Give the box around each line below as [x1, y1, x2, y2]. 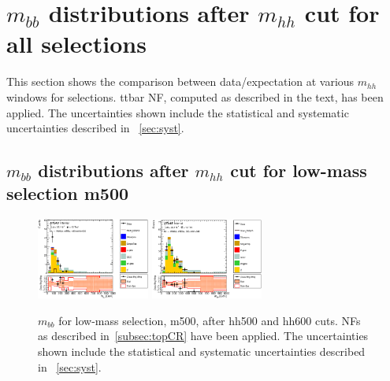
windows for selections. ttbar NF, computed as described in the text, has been [6, 88, 384, 105]
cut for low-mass [230, 158, 367, 183]
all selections [6, 28, 147, 60]
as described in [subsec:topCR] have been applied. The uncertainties [38, 327, 369, 344]
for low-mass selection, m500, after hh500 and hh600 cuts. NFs [58, 312, 361, 328]
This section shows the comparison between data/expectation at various [6, 73, 355, 90]
